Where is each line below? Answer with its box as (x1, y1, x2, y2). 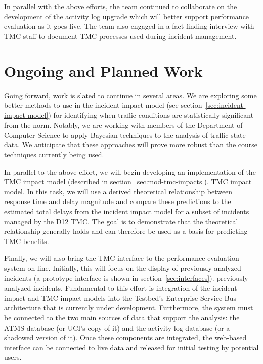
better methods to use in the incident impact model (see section (4, 100, 202, 110)
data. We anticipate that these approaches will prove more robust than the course (4, 139, 257, 150)
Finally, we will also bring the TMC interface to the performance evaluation (4, 253, 239, 263)
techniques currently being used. (4, 149, 104, 160)
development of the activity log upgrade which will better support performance (4, 11, 249, 21)
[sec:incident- (205, 100, 246, 110)
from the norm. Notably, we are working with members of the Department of (4, 119, 243, 130)
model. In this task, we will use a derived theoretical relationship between (4, 186, 233, 196)
